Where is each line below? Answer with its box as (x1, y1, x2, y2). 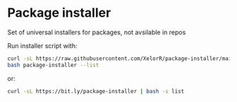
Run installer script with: (7, 41, 78, 50)
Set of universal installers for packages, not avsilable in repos (7, 28, 186, 36)
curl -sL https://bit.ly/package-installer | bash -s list (7, 87, 185, 95)
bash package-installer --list (7, 61, 99, 68)
